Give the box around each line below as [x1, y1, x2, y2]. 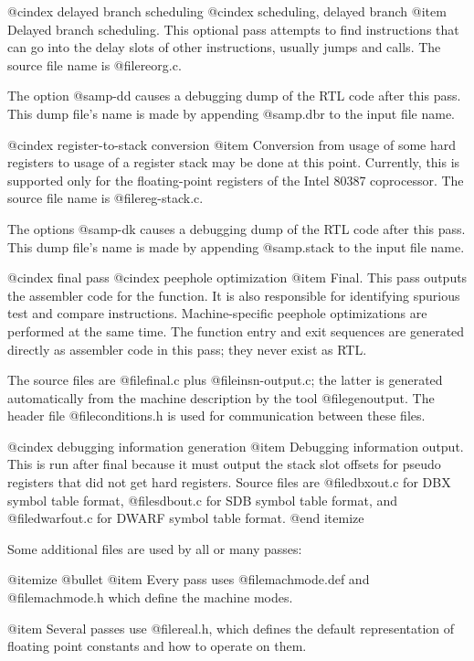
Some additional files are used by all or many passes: [7, 538, 302, 558]
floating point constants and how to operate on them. [7, 636, 307, 656]
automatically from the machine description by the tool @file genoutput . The [7, 388, 435, 407]
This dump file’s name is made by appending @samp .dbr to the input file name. [7, 103, 455, 123]
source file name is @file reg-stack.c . [7, 188, 204, 208]
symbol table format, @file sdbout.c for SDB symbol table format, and [7, 490, 398, 509]
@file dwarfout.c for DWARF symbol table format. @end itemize [7, 508, 364, 528]
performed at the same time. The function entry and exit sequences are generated [7, 321, 465, 340]
